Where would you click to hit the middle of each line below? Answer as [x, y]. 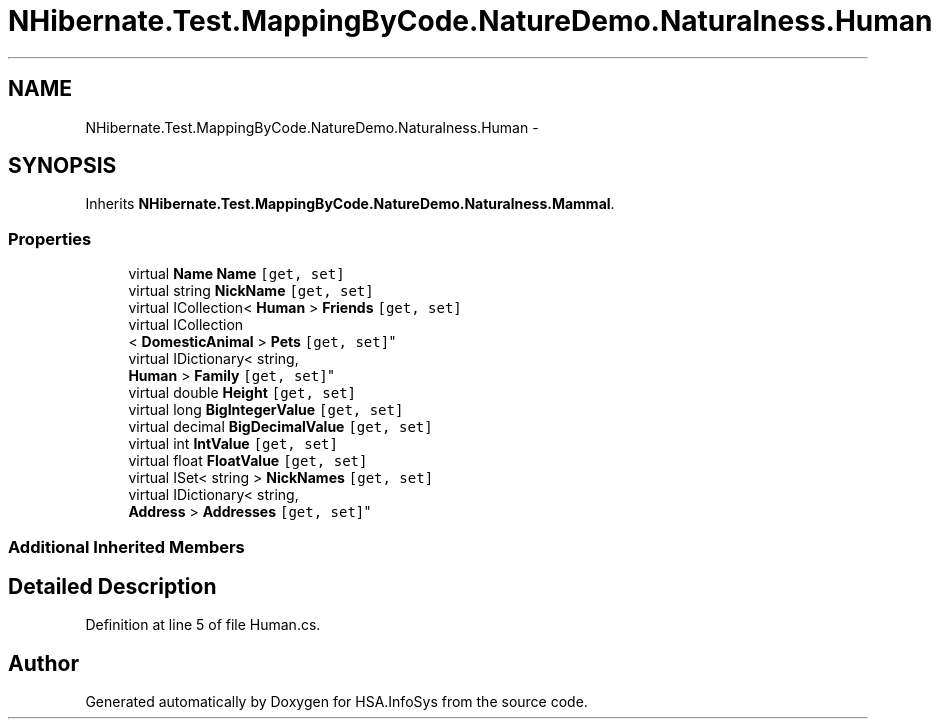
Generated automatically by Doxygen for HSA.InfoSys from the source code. [336, 702]
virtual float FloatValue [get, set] [248, 461]
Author [43, 663]
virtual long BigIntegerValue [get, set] [266, 410]
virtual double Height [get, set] [242, 393]
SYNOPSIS [62, 166]
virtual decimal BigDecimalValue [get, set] [280, 427]
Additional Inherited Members [126, 546]
